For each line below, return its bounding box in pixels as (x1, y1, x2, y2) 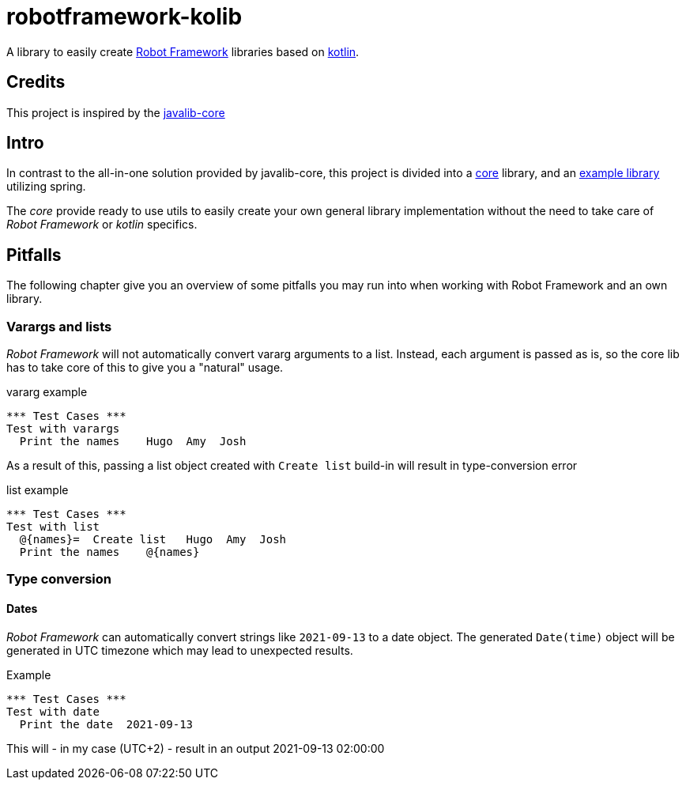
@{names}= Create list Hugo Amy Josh (19, 533, 287, 546)
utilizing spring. (6, 179, 86, 194)
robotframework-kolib (6, 3, 243, 30)
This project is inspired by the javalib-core (6, 105, 225, 119)
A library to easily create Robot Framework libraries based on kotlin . (6, 44, 360, 59)
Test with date (6, 705, 100, 718)
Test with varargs (6, 422, 120, 436)
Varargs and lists (6, 318, 112, 334)
